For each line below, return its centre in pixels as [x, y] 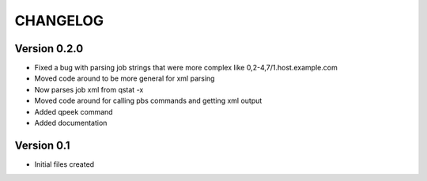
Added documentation [71, 123]
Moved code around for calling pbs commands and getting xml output [148, 101]
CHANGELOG [59, 21]
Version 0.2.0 [49, 49]
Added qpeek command [74, 111]
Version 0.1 [42, 145]
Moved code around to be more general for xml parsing [125, 78]
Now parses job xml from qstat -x [89, 89]
